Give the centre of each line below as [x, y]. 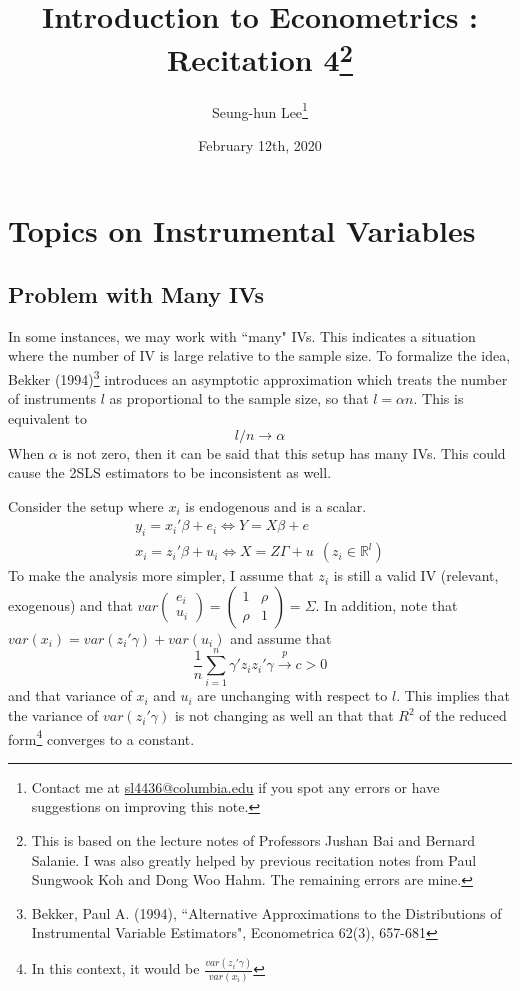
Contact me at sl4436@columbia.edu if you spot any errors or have [235, 786]
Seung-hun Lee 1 [260, 110]
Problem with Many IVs [136, 294]
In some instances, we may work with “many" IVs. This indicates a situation [242, 335]
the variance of [53, 715]
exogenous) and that [70, 604]
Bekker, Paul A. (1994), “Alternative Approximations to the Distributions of [266, 912]
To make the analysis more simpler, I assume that [161, 575]
